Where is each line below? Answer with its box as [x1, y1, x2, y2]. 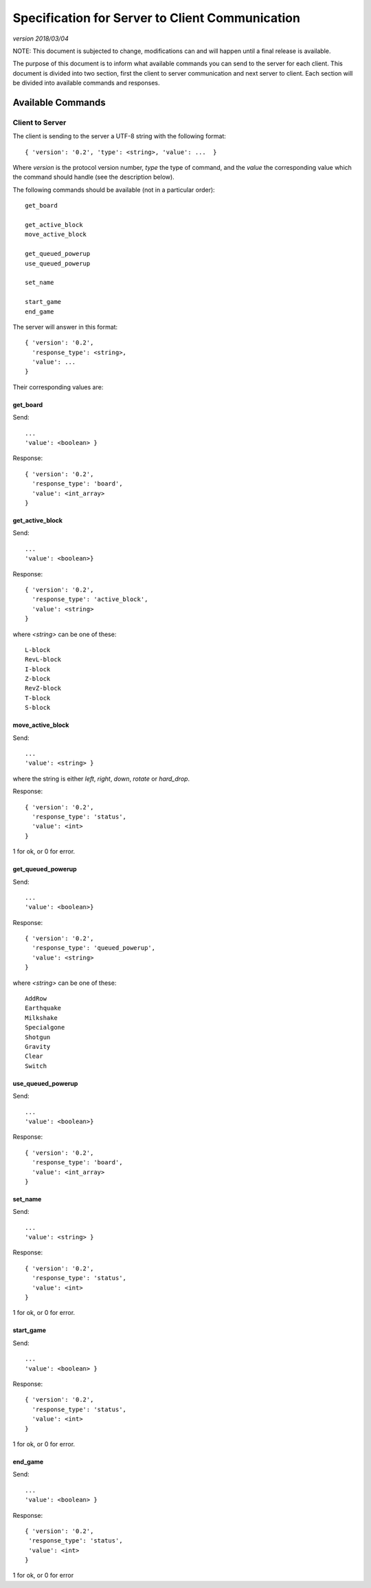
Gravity [25, 1043, 51, 1050]
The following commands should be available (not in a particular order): [12, 186, 216, 194]
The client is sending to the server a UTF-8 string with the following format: [12, 132, 227, 140]
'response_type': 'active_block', [32, 596, 148, 603]
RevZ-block [25, 684, 62, 693]
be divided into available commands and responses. [12, 79, 160, 87]
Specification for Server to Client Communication [12, 10, 300, 25]
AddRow [25, 994, 47, 1003]
